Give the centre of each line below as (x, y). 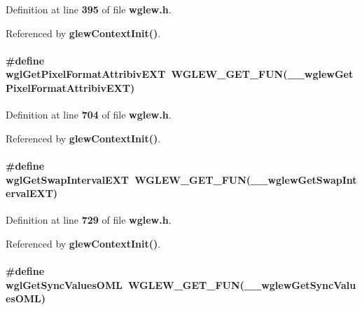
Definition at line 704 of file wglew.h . (89, 115)
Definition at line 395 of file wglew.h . (89, 9)
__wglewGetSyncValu (300, 284)
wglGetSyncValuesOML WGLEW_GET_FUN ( (125, 284)
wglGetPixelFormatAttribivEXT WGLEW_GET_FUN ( (147, 74)
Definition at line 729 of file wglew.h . (89, 220)
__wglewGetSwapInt (304, 179)
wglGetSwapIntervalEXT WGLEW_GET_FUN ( (128, 179)
